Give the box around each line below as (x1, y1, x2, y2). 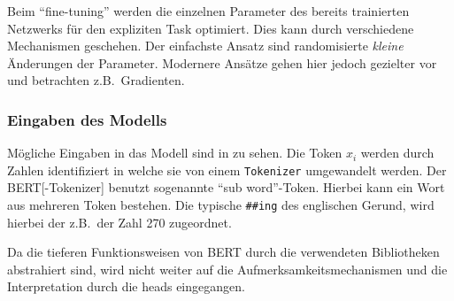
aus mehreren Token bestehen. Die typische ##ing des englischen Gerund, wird (7, 196, 435, 214)
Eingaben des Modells (7, 108, 167, 130)
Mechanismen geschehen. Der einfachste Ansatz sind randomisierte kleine (7, 36, 404, 55)
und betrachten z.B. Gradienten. (7, 71, 185, 89)
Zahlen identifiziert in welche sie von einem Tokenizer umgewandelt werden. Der (7, 160, 447, 179)
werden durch (360, 143, 435, 162)
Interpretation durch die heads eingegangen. (7, 277, 245, 296)
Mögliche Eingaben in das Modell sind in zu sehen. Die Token (7, 143, 342, 162)
